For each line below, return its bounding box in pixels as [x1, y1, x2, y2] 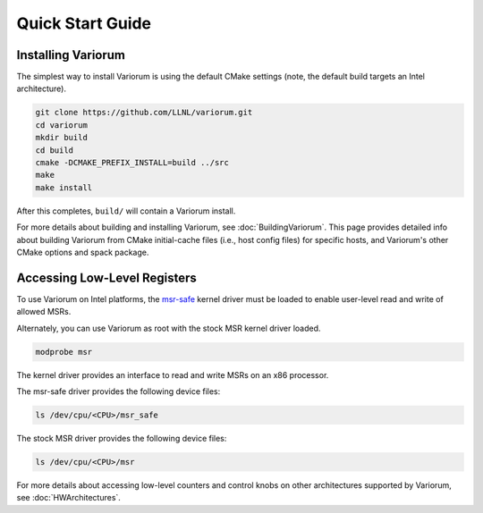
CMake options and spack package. [16, 247, 149, 257]
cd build [35, 145, 74, 156]
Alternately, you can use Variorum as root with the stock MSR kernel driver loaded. [16, 323, 321, 333]
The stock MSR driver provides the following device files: [16, 433, 227, 443]
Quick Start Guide [16, 13, 152, 33]
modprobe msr [35, 347, 93, 357]
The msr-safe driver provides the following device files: [16, 385, 221, 397]
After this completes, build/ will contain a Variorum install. [16, 206, 236, 216]
